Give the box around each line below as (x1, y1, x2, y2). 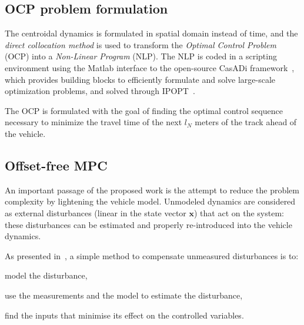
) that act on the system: (194, 206, 284, 219)
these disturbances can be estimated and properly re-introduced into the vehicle (5, 218, 292, 230)
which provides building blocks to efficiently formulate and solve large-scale (5, 73, 276, 85)
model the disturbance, (5, 269, 88, 282)
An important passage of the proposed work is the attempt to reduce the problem (5, 183, 299, 196)
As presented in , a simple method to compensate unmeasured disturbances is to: (5, 249, 299, 262)
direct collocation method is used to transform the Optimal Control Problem (5, 38, 276, 51)
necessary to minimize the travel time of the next (5, 116, 182, 128)
